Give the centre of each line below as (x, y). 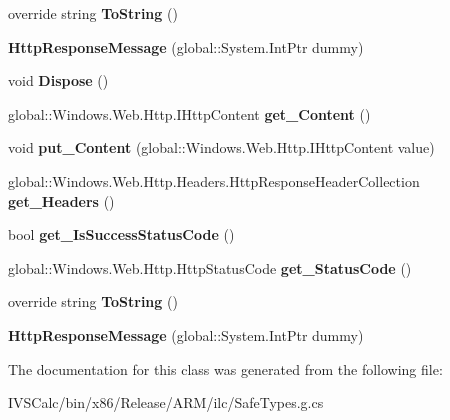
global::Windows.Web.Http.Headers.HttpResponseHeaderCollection (214, 180)
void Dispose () (58, 80)
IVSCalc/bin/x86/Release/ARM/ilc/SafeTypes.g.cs (166, 402)
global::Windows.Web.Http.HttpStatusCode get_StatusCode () (210, 267)
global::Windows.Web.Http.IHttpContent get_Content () (189, 113)
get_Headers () (61, 200)
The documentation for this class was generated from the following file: (225, 368)
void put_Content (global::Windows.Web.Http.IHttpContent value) (221, 147)
